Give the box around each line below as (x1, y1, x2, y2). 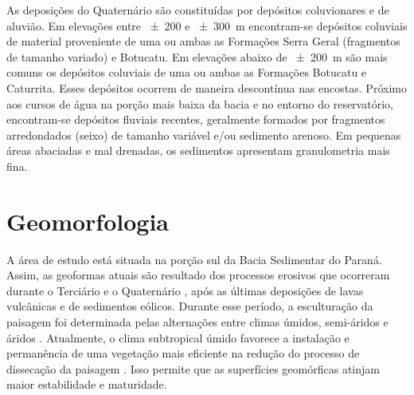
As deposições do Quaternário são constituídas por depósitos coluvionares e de (6, 2, 389, 18)
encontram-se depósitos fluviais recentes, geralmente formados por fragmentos (6, 111, 385, 128)
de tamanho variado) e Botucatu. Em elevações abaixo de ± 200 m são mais (6, 48, 388, 65)
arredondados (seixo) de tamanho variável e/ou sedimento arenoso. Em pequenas (6, 126, 401, 143)
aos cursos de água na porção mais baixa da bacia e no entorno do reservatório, (6, 95, 393, 112)
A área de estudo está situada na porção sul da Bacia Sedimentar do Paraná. (6, 251, 382, 267)
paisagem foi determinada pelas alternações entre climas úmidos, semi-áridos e (6, 314, 389, 330)
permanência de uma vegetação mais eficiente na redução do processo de (6, 345, 360, 361)
